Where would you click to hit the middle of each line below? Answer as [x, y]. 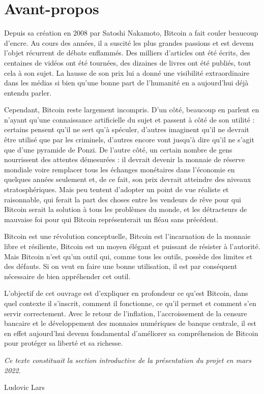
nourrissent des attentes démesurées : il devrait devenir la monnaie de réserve [125, 159]
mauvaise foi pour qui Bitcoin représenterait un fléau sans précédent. [111, 219]
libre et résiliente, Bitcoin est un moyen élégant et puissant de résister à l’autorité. [132, 246]
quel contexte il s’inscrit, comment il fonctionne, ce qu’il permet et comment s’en [130, 303]
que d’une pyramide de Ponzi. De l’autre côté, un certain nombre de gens [118, 149]
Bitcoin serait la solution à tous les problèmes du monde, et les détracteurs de [126, 209]
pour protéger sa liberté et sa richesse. [64, 343]
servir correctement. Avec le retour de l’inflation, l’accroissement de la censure [126, 313]
